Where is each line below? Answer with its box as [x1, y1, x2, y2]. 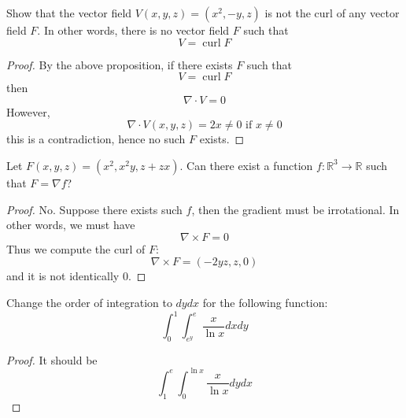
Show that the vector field [6, 5, 132, 20]
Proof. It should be [6, 351, 98, 368]
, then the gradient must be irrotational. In [191, 201, 400, 217]
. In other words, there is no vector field [37, 22, 230, 38]
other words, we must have [6, 216, 135, 233]
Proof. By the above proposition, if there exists [6, 56, 233, 72]
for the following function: [202, 294, 328, 310]
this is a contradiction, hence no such [6, 131, 186, 147]
